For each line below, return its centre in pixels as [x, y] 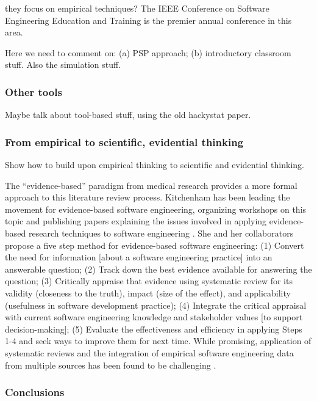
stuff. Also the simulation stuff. [63, 64]
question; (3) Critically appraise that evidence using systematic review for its [149, 281]
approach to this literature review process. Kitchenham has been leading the [148, 197]
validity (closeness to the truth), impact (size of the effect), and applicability [148, 292]
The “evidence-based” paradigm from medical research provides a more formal [151, 185]
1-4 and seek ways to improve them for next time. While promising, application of [158, 341]
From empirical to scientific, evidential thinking [124, 142]
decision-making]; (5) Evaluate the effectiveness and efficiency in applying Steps [154, 329]
